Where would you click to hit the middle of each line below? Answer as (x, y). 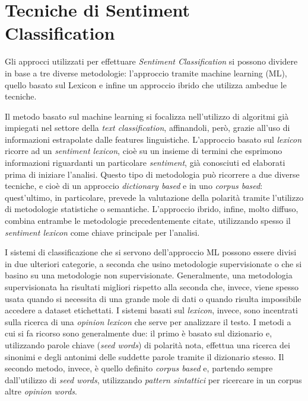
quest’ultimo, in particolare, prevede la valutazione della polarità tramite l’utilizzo (154, 197)
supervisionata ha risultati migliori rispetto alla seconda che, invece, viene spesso (152, 287)
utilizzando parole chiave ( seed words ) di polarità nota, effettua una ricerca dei (147, 344)
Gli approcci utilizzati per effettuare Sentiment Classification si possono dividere (151, 61)
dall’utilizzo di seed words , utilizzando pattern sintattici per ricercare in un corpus (153, 379)
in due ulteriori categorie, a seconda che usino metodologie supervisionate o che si (153, 263)
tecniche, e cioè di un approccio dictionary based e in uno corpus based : (134, 186)
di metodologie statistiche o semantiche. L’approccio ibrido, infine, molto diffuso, (152, 209)
